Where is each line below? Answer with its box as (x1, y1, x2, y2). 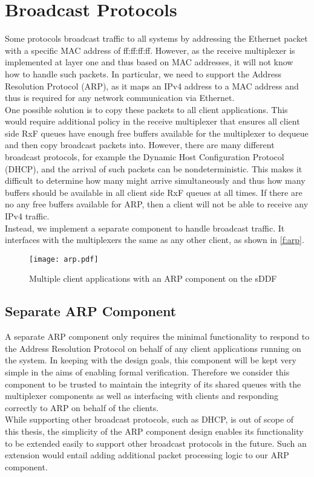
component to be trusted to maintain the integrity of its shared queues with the (5, 377, 301, 390)
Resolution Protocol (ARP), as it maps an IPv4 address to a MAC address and (5, 79, 299, 92)
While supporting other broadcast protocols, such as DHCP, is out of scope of (5, 413, 294, 426)
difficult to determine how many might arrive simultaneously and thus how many (5, 174, 306, 187)
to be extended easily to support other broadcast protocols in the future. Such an (5, 436, 307, 449)
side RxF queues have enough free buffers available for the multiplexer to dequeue (5, 126, 309, 139)
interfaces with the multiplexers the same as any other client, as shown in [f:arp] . (5, 233, 304, 246)
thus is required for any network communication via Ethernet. (5, 91, 235, 104)
